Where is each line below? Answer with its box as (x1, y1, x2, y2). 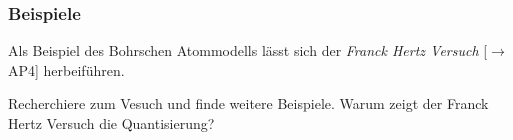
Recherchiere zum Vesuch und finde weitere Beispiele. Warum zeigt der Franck (8, 93, 489, 114)
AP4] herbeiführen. (8, 59, 125, 80)
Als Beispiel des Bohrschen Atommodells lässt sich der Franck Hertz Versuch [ (8, 40, 488, 61)
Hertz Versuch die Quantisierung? (8, 113, 215, 133)
